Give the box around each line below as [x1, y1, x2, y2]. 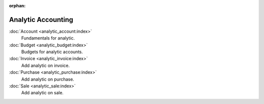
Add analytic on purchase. [21, 76, 74, 82]
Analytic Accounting [9, 15, 73, 24]
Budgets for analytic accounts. [21, 49, 83, 55]
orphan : [9, 3, 26, 8]
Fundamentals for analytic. [21, 35, 75, 41]
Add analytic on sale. [21, 90, 64, 96]
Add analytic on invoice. [21, 62, 70, 68]
